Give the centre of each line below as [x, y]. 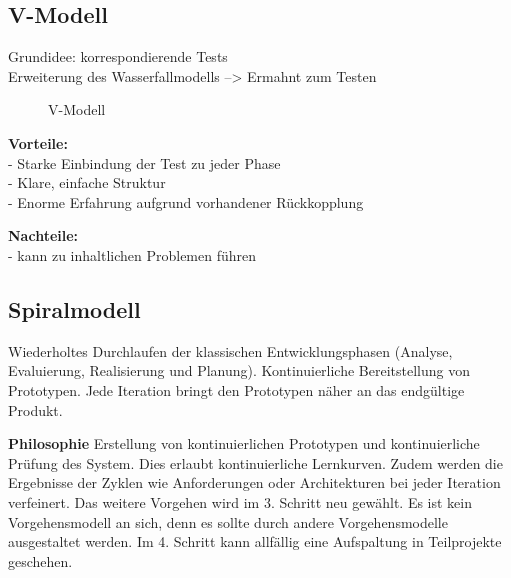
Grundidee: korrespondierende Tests [118, 56]
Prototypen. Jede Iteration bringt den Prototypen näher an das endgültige [236, 389]
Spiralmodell [74, 308]
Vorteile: [38, 142]
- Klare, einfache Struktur [87, 182]
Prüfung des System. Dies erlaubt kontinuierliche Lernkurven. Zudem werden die [255, 462]
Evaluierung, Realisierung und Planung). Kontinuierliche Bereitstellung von [239, 370]
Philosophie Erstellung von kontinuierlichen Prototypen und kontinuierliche [244, 443]
